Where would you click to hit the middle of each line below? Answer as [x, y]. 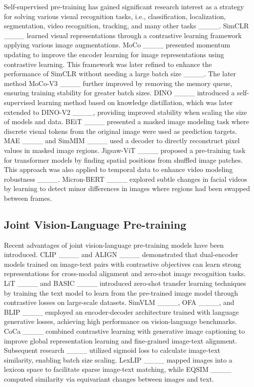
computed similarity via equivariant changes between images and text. [109, 378]
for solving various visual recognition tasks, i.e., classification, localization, [115, 16]
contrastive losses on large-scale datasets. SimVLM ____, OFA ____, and [119, 302]
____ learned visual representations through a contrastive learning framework [123, 35]
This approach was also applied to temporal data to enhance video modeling [118, 169]
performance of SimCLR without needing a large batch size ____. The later [120, 74]
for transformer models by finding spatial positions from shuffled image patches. [123, 160]
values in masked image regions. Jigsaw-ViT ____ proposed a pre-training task [125, 150]
